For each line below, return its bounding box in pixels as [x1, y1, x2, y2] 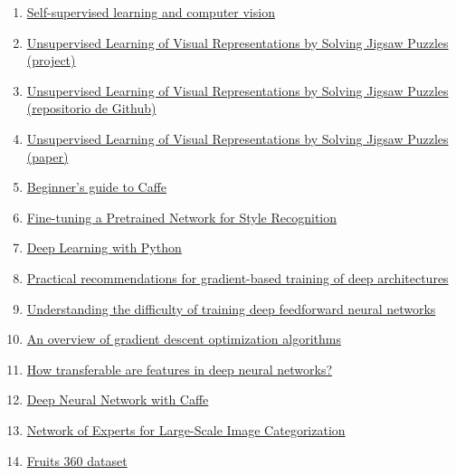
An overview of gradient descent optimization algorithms [26, 329, 341, 348]
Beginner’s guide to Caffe [26, 177, 167, 196]
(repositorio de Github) [26, 99, 157, 118]
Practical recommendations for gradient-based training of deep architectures [26, 268, 449, 287]
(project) [26, 51, 76, 70]
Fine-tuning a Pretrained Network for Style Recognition [26, 207, 337, 226]
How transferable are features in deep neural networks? [26, 359, 333, 378]
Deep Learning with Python [26, 238, 182, 257]
